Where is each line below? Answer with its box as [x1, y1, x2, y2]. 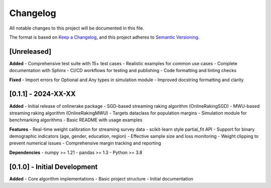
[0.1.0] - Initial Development [9, 162, 98, 171]
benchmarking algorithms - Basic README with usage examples [9, 117, 143, 123]
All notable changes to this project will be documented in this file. [9, 25, 145, 31]
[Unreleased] [9, 47, 52, 56]
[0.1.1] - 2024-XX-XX [9, 90, 76, 98]
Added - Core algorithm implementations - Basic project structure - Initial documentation [9, 175, 193, 181]
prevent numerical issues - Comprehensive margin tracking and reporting [9, 140, 162, 146]
